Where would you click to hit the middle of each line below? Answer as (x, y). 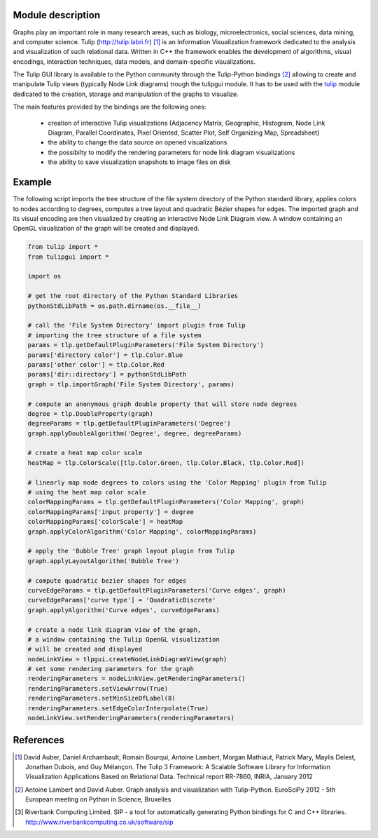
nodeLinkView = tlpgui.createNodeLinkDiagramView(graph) (127, 659)
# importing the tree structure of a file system (114, 335)
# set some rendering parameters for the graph (111, 669)
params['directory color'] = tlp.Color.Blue (105, 355)
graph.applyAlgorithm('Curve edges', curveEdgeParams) (124, 610)
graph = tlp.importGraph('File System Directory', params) (131, 384)
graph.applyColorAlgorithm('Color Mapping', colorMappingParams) (142, 532)
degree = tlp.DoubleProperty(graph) (91, 413)
